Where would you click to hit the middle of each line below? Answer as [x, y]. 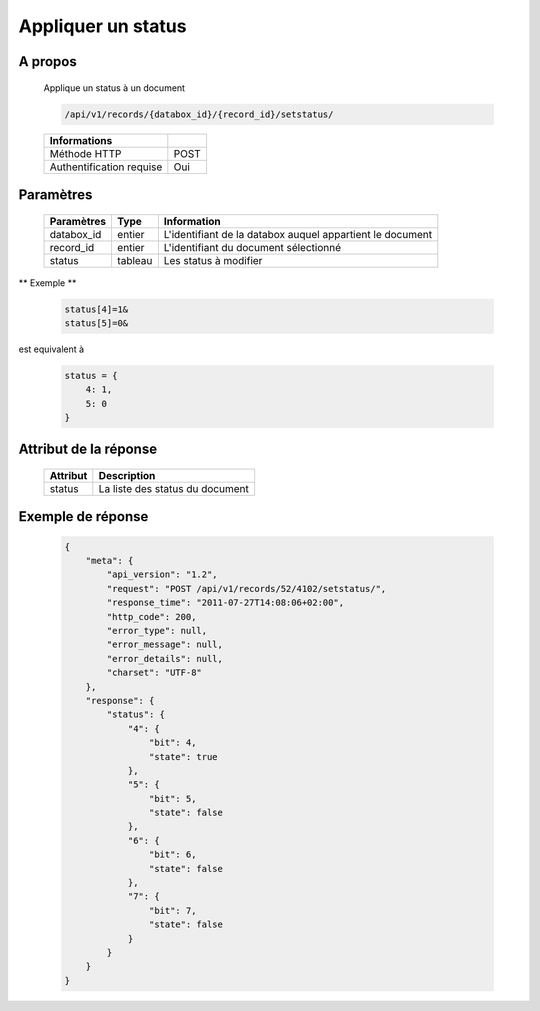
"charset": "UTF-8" [154, 673]
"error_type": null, [157, 631]
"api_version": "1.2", [162, 574]
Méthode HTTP [85, 153]
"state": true [183, 756]
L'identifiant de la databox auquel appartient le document [298, 234]
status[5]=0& [96, 323]
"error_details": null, [165, 658]
